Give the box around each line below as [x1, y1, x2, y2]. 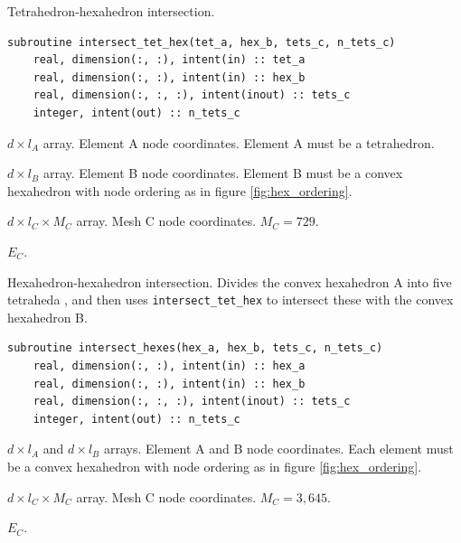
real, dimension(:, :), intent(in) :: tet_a [33, 53, 306, 67]
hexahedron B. [7, 307, 88, 326]
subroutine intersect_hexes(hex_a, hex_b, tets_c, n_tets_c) [7, 342, 383, 355]
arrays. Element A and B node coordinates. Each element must [103, 439, 454, 458]
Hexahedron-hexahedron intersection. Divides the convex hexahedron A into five [7, 272, 452, 291]
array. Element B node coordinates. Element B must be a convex [42, 164, 403, 183]
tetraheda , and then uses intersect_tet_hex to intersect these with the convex [7, 290, 454, 309]
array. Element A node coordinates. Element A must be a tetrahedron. [42, 133, 435, 152]
